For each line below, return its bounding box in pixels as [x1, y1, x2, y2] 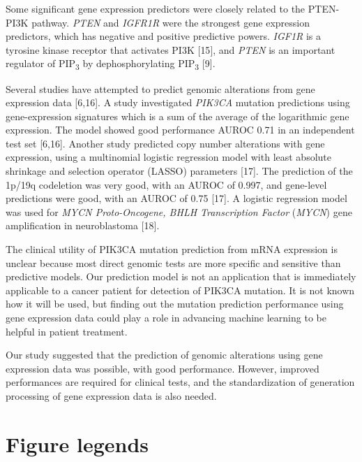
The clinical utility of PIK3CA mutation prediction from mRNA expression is [6, 242, 338, 257]
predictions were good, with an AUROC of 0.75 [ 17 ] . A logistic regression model [6, 191, 347, 205]
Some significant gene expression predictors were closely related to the [6, 1, 306, 15]
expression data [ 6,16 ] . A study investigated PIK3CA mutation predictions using [6, 95, 350, 110]
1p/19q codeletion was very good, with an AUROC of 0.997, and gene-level [6, 177, 327, 192]
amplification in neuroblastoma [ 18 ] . [6, 218, 160, 233]
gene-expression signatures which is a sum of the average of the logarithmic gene [6, 108, 349, 123]
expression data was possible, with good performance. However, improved [6, 361, 319, 375]
